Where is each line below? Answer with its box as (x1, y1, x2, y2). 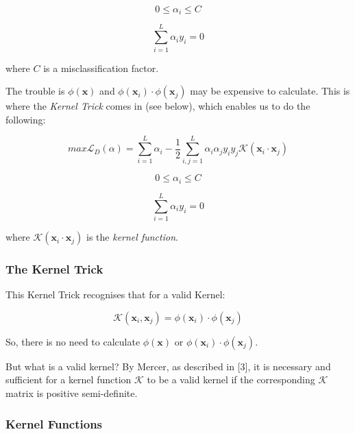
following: (5, 112, 46, 126)
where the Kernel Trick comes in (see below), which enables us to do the (5, 99, 310, 113)
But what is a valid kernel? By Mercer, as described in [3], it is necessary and (5, 359, 331, 373)
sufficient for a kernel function (5, 372, 132, 387)
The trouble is (5, 84, 65, 98)
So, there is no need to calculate (5, 334, 140, 348)
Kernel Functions (5, 415, 103, 432)
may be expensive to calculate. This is (190, 84, 350, 98)
